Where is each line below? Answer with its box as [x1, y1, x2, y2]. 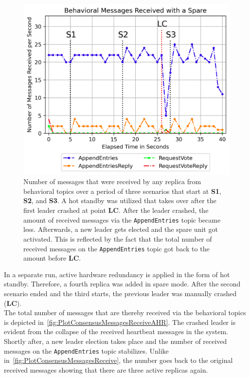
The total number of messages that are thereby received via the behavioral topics [4, 307, 246, 318]
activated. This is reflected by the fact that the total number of [23, 233, 212, 244]
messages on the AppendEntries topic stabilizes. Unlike [4, 345, 169, 356]
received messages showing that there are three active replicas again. [4, 364, 208, 375]
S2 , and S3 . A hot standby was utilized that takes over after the [23, 195, 216, 206]
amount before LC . [23, 253, 81, 263]
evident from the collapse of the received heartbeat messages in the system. [4, 326, 228, 337]
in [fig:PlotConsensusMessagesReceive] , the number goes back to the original [4, 355, 233, 365]
